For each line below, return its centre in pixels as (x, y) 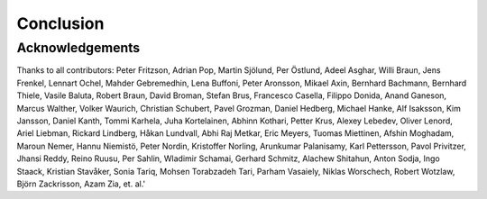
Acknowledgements (78, 48)
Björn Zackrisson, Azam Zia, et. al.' (81, 184)
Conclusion (60, 23)
